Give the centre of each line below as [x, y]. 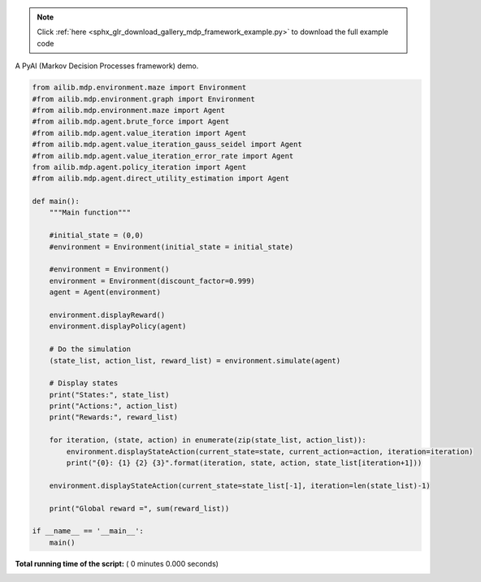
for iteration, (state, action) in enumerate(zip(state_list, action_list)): [208, 440]
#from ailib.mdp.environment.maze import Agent [128, 110]
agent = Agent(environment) [105, 292]
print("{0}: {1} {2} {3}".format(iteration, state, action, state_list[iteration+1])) [244, 463]
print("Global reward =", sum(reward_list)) [139, 508]
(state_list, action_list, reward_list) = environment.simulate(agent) [195, 360]
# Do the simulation [90, 349]
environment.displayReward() [107, 315]
